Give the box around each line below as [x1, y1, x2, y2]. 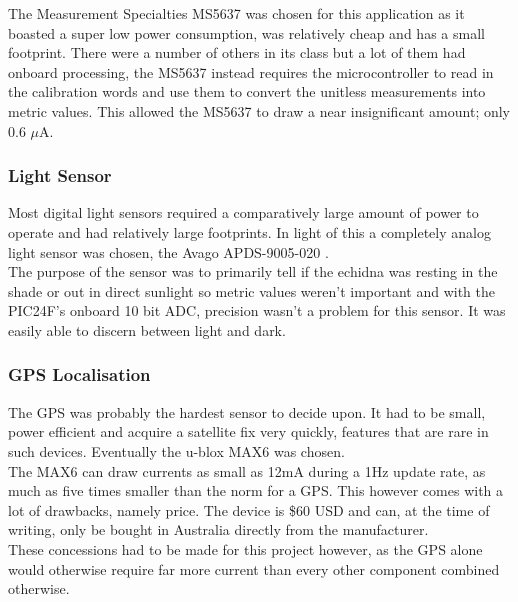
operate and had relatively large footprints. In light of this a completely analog [8, 221, 491, 242]
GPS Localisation [8, 362, 151, 387]
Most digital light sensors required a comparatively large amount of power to [8, 202, 479, 223]
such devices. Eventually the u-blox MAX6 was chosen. [8, 440, 345, 461]
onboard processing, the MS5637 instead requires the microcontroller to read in [8, 61, 494, 82]
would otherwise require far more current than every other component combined [8, 558, 500, 579]
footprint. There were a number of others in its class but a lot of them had [8, 42, 466, 63]
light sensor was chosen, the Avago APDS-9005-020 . [8, 241, 329, 262]
